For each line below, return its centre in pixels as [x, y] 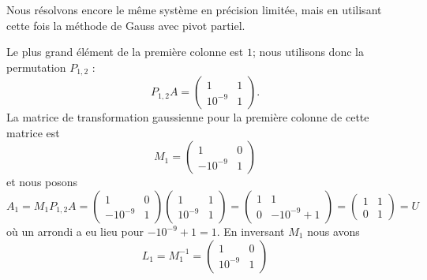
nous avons [333, 231]
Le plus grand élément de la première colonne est [125, 52]
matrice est [33, 132]
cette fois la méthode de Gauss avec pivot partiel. [126, 25]
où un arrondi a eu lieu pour [75, 231]
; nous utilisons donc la [308, 52]
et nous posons [42, 182]
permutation [36, 67]
